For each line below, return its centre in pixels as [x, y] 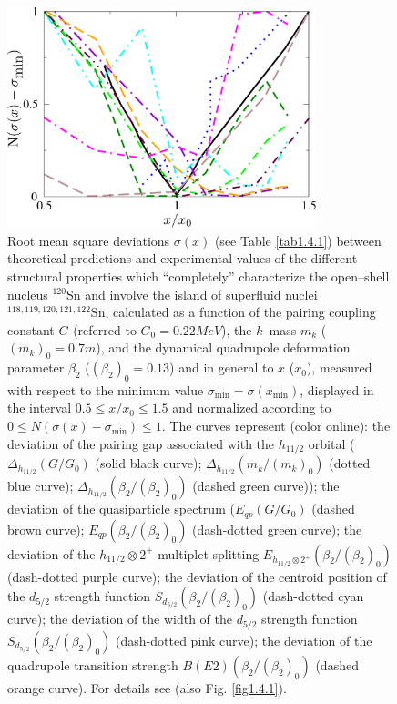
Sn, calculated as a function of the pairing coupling [233, 312]
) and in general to [222, 367]
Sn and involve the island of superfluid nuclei [192, 294]
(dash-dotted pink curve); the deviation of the [244, 640]
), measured [339, 367]
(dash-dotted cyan [313, 596]
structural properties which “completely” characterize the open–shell [198, 275]
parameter [36, 367]
